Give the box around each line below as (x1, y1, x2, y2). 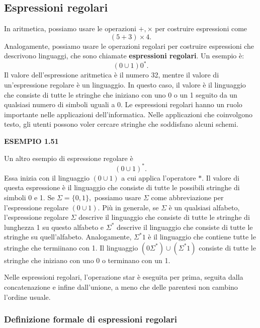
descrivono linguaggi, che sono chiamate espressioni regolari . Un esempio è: (4, 50, 244, 61)
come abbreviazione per (151, 192, 224, 202)
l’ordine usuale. (4, 291, 51, 302)
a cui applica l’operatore (121, 172, 196, 183)
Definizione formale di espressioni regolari (4, 313, 178, 325)
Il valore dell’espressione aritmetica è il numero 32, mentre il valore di (4, 69, 219, 80)
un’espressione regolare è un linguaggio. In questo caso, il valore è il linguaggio (4, 79, 246, 90)
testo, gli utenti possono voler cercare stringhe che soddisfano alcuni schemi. (4, 119, 238, 129)
